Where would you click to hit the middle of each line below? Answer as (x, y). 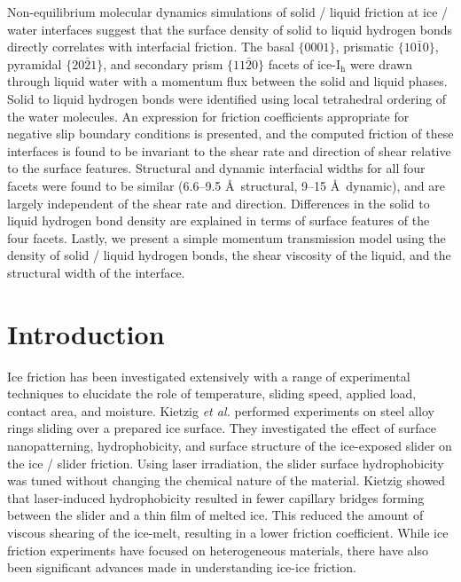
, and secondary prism (163, 63)
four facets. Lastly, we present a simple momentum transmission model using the (227, 237)
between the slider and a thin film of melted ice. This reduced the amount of (215, 515)
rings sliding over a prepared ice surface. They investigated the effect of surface (222, 428)
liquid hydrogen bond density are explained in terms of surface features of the (219, 220)
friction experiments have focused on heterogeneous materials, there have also (218, 550)
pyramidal (35, 63)
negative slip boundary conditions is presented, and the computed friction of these (230, 134)
